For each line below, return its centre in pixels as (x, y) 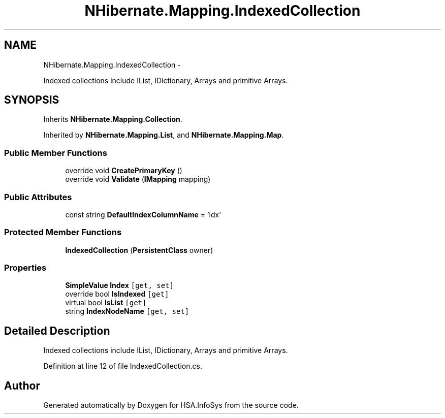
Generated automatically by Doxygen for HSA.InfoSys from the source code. (171, 405)
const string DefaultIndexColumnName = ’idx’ (143, 214)
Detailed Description (57, 331)
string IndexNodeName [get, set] (127, 311)
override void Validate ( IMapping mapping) (138, 179)
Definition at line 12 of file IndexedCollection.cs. (123, 366)
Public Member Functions (56, 153)
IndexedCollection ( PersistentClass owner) (139, 250)
